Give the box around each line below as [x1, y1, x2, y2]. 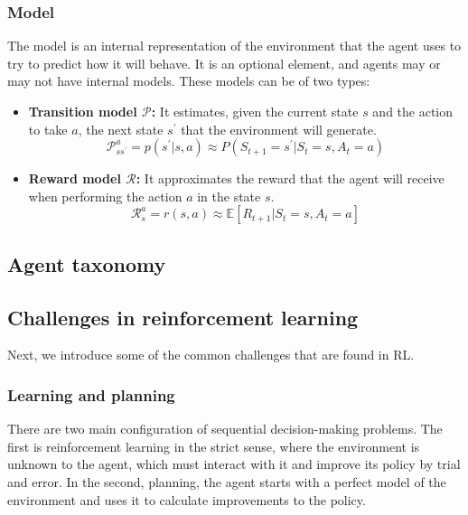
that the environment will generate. [181, 119, 377, 138]
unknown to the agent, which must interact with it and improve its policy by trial [7, 454, 461, 473]
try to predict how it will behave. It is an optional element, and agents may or [7, 53, 441, 72]
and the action [372, 102, 454, 120]
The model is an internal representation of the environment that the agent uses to [7, 36, 462, 55]
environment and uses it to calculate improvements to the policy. [7, 490, 366, 509]
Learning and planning [7, 383, 175, 406]
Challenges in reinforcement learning [7, 303, 359, 331]
